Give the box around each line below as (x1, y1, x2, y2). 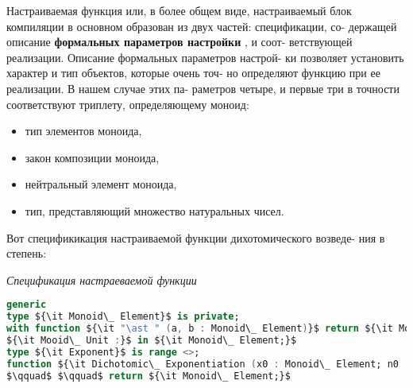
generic (6, 299, 47, 311)
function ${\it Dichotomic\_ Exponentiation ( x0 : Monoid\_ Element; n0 (6, 358, 399, 370)
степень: (6, 245, 47, 262)
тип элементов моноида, (25, 122, 142, 139)
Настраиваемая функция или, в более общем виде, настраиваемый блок (6, 2, 352, 18)
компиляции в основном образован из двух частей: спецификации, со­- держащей (6, 17, 397, 34)
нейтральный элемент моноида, (25, 176, 177, 192)
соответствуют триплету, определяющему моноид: (6, 95, 249, 112)
